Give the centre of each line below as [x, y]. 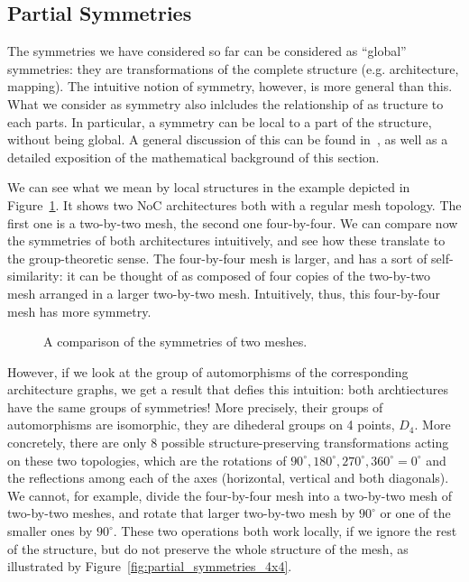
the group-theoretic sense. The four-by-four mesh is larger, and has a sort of [217, 258]
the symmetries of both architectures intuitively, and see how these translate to [226, 240]
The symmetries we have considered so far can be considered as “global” [207, 51]
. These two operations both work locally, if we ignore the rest [285, 531]
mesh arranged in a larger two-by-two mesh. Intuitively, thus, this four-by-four [224, 293]
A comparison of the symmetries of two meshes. [175, 342]
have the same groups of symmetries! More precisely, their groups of [195, 406]
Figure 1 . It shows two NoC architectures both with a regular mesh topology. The [234, 204]
